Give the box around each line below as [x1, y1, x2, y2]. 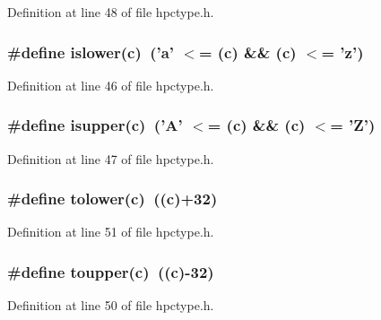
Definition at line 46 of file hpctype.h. [7, 75, 214, 94]
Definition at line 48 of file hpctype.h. [7, 3, 214, 21]
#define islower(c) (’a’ [7, 40, 175, 63]
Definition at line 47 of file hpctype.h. [7, 149, 214, 168]
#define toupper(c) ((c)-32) [7, 260, 214, 282]
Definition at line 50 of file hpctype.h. [7, 296, 214, 315]
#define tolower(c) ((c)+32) [7, 187, 218, 210]
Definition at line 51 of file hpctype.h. [7, 222, 214, 241]
